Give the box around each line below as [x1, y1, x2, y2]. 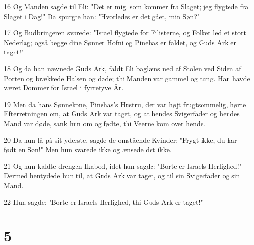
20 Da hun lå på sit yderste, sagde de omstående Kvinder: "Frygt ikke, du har [4, 135, 237, 145]
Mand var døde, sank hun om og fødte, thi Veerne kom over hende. [4, 118, 205, 128]
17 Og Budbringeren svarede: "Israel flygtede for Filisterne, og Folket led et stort [4, 27, 247, 38]
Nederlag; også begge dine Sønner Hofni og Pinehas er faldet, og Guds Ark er [4, 37, 237, 47]
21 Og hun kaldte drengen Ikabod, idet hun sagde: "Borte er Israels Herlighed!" [4, 161, 242, 171]
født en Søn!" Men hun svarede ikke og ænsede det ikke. [4, 144, 172, 155]
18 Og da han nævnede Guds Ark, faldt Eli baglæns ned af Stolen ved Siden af [4, 63, 241, 73]
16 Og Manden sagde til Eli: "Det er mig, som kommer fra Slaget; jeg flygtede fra [4, 1, 249, 11]
